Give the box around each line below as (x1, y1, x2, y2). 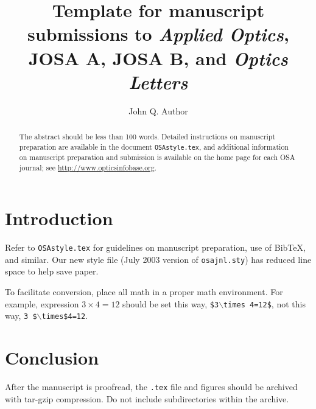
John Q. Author (128, 104, 188, 117)
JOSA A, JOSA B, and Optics (28, 45, 289, 71)
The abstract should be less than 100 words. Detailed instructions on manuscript (19, 131, 276, 142)
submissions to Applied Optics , (27, 21, 289, 47)
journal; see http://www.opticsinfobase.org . (19, 162, 157, 172)
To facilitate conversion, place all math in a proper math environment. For (5, 285, 283, 298)
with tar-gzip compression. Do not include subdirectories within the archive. (5, 392, 289, 405)
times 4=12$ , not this (223, 297, 306, 310)
